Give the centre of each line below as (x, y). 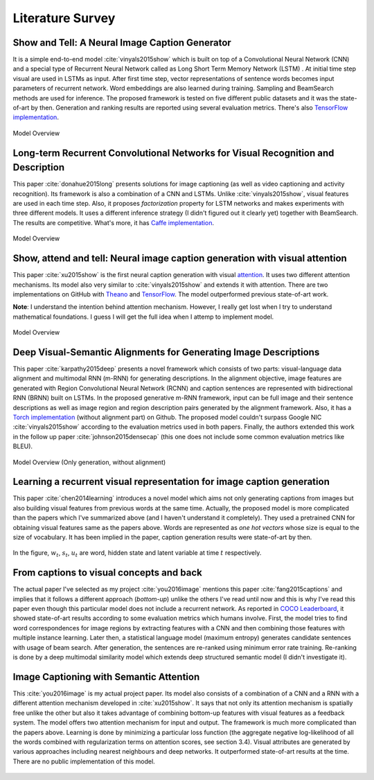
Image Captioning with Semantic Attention (106, 676)
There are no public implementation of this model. (84, 761)
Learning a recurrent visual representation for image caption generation (171, 482)
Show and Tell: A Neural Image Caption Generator (122, 43)
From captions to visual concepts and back (107, 573)
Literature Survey (64, 18)
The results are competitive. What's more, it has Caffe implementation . (114, 222)
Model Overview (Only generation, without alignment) (89, 462)
